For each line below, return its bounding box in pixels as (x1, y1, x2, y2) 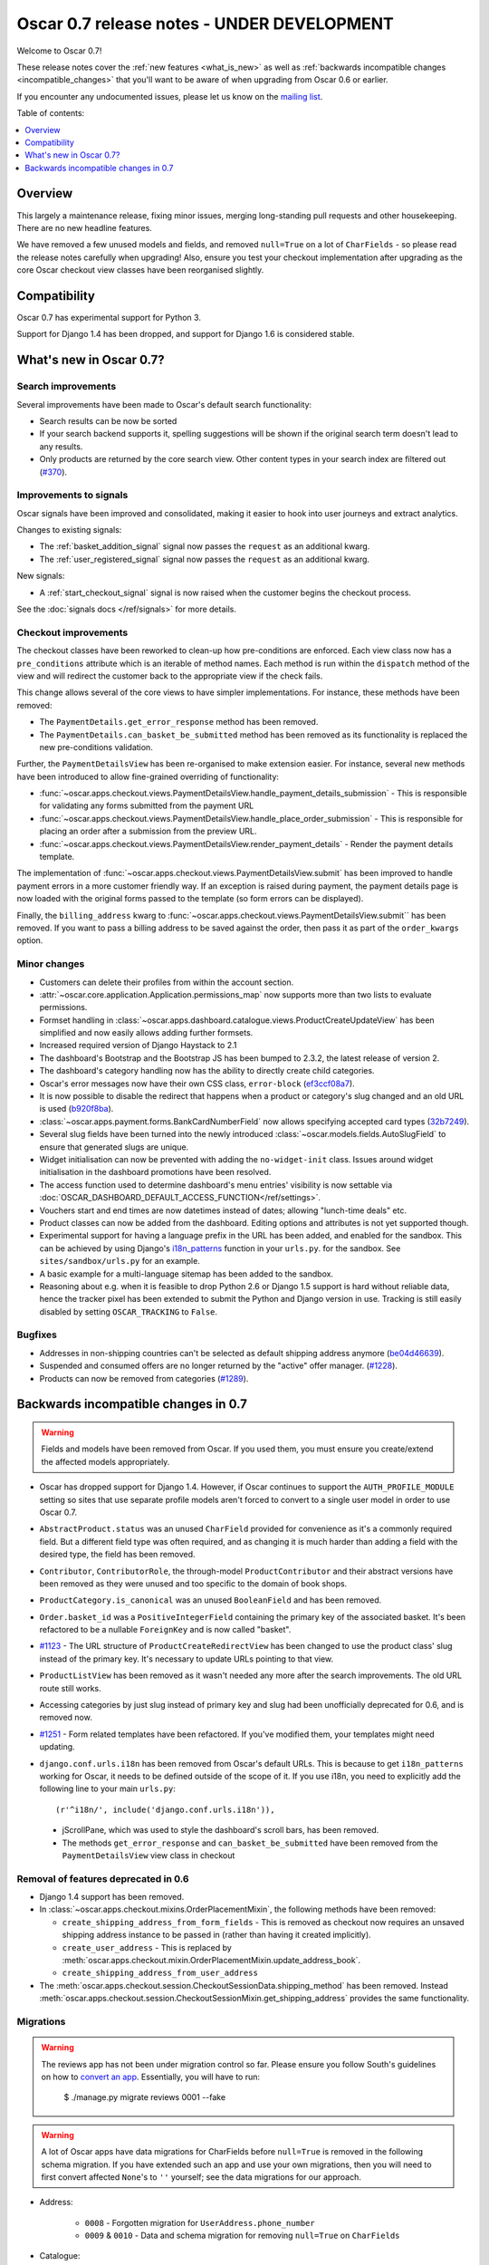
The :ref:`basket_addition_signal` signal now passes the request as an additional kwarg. (39, 541, 370, 552)
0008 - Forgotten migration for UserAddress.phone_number (84, 2217, 316, 2228)
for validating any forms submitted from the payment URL (39, 800, 254, 811)
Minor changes (16, 958, 85, 970)
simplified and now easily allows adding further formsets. (39, 1027, 254, 1038)
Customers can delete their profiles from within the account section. (39, 977, 294, 988)
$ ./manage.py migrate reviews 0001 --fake (63, 2092, 226, 2103)
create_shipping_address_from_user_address (62, 1968, 258, 1979)
